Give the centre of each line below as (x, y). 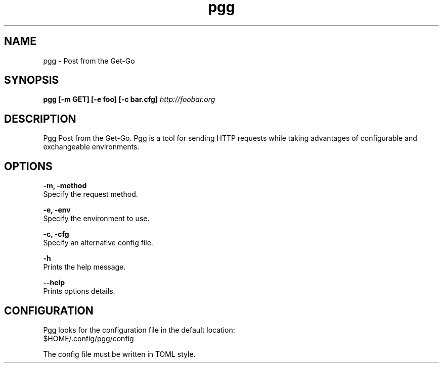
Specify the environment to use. (96, 219)
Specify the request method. (91, 194)
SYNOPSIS (32, 80)
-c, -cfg (56, 234)
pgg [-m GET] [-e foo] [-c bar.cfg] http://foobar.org (129, 99)
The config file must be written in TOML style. (119, 354)
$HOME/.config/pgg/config (88, 338)
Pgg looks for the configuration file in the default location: (139, 330)
